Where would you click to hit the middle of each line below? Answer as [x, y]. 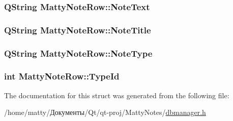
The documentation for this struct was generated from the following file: [117, 95]
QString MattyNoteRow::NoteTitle [78, 30]
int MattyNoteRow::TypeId [62, 76]
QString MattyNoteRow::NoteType [78, 53]
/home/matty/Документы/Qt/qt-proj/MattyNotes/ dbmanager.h [105, 112]
